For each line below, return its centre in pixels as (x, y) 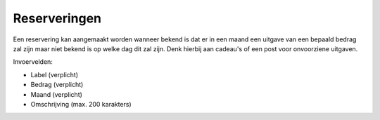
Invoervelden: (33, 62)
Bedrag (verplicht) (57, 85)
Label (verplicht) (55, 74)
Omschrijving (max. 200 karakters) (81, 104)
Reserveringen (57, 18)
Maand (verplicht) (56, 94)
